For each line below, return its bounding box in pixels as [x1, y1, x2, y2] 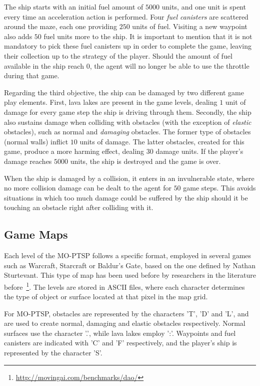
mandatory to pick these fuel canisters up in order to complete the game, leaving [4, 41, 252, 51]
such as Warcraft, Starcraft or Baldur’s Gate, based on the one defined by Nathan [4, 260, 255, 270]
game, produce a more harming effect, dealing [4, 146, 144, 156]
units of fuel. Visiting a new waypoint [132, 21, 247, 32]
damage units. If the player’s [155, 146, 243, 156]
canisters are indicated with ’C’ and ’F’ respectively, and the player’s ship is [4, 337, 237, 348]
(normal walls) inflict [4, 136, 68, 146]
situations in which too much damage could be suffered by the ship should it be [4, 192, 248, 203]
